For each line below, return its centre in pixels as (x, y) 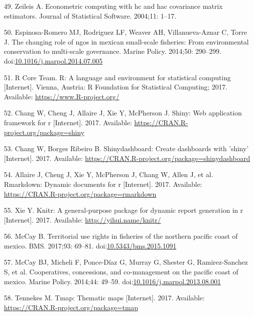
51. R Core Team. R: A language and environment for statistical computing (117, 77)
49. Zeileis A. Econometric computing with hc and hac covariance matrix (113, 6)
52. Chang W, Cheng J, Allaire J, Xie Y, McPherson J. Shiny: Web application (123, 113)
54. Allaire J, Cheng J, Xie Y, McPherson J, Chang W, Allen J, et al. (109, 174)
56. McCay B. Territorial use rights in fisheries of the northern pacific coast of (121, 236)
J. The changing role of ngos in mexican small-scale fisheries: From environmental (127, 41)
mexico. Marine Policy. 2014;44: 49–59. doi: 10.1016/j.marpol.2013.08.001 (113, 281)
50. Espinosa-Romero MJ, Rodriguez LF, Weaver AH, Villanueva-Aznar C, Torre (126, 32)
